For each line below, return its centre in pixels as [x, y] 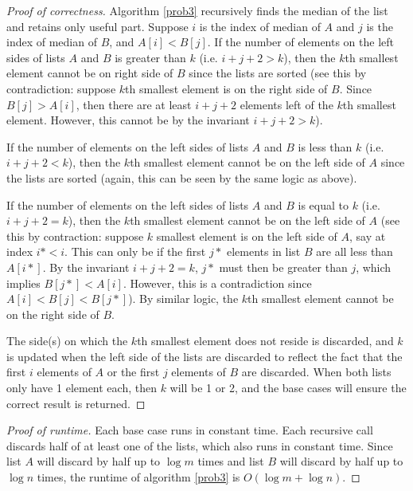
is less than [325, 146]
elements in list [263, 251]
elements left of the [286, 104]
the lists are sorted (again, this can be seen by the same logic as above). [182, 177]
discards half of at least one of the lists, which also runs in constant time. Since [200, 445]
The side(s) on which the [67, 341]
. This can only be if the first [135, 251]
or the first [133, 372]
